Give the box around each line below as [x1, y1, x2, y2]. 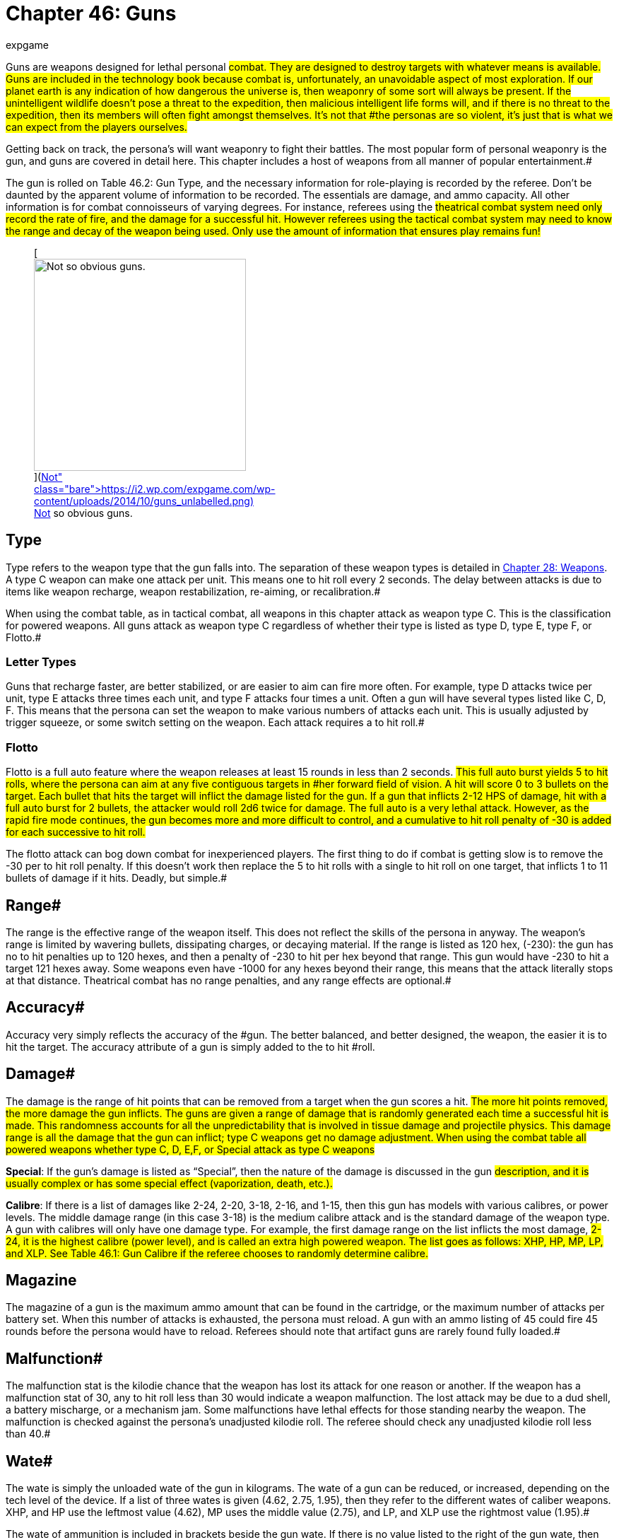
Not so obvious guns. [34, 506, 133, 519]
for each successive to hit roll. [6, 826, 146, 839]
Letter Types [6, 654, 76, 669]
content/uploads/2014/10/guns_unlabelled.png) [34, 494, 254, 507]
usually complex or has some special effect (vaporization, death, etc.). [6, 1177, 333, 1189]
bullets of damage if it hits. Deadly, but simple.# [6, 872, 228, 885]
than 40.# [6, 1428, 51, 1440]
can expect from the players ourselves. [6, 120, 187, 133]
